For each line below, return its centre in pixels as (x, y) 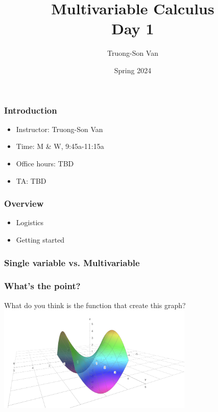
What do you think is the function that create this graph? (95, 305)
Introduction (31, 110)
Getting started (40, 239)
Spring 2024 (133, 70)
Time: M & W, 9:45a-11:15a (60, 146)
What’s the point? (42, 286)
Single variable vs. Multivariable (72, 262)
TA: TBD (31, 180)
